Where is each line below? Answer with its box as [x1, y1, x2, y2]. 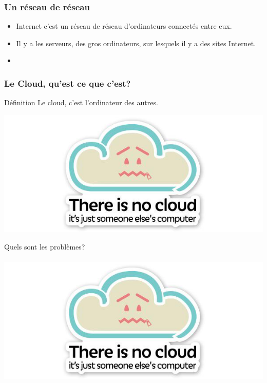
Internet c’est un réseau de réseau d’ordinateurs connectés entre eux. [16, 21, 232, 31]
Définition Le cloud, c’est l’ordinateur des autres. [4, 97, 158, 108]
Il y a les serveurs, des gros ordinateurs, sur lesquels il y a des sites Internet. [16, 37, 256, 48]
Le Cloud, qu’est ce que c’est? [4, 76, 131, 89]
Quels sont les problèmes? [4, 241, 85, 252]
